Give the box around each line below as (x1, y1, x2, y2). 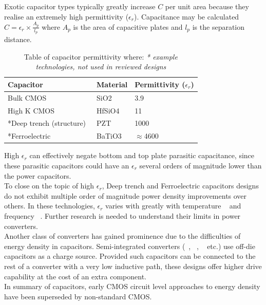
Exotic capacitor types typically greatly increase (4, 1, 156, 11)
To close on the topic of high (4, 180, 94, 191)
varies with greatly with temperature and (105, 200, 241, 211)
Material (97, 79, 128, 89)
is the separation (192, 21, 245, 32)
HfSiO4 (97, 105, 120, 116)
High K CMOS (8, 105, 55, 116)
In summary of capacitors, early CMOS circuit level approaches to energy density (4, 281, 260, 292)
